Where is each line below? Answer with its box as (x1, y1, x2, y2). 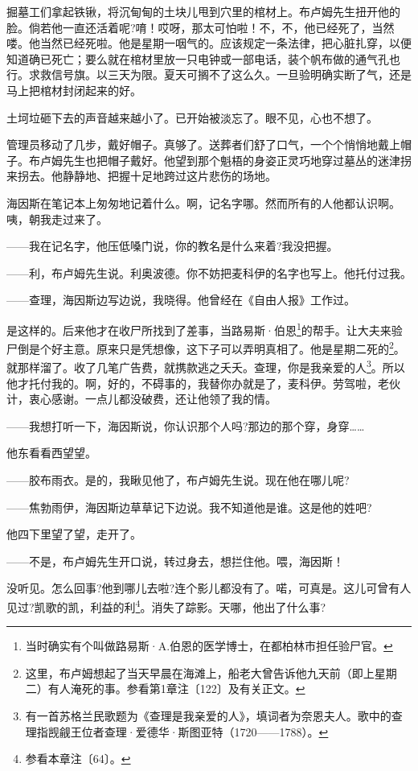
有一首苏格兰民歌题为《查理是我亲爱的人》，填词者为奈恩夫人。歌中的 (25, 707, 391, 724)
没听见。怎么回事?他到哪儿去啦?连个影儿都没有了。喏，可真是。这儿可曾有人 (6, 579, 412, 596)
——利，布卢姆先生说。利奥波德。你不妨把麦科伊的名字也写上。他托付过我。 (6, 264, 412, 281)
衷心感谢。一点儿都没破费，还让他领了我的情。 (28, 390, 277, 407)
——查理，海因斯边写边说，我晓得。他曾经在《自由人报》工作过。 (6, 291, 355, 308)
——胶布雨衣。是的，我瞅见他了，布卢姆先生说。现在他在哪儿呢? (6, 472, 350, 489)
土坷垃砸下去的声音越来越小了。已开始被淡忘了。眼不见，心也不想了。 (6, 109, 378, 126)
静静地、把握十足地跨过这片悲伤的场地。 (62, 167, 277, 184)
